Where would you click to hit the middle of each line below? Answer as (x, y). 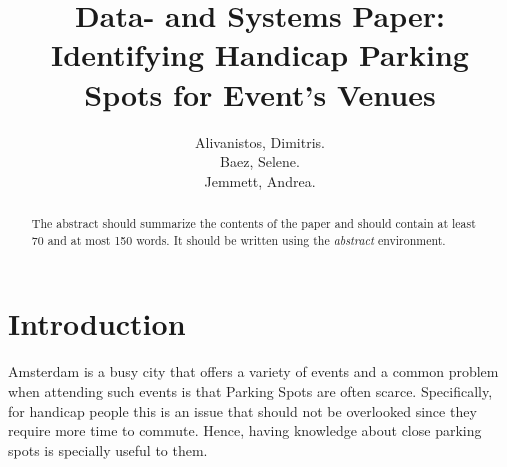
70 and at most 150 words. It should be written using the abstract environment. (238, 239)
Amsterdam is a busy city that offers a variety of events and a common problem (253, 371)
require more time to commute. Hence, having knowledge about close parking (245, 430)
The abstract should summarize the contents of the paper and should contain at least (253, 223)
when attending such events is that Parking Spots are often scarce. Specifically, (250, 390)
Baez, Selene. (260, 161)
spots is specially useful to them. (108, 449)
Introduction (97, 323)
